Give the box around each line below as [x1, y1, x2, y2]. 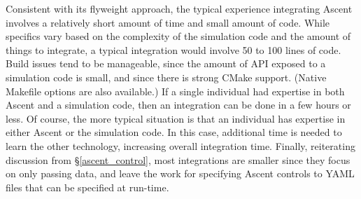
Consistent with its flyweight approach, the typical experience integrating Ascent [6, 1, 353, 15]
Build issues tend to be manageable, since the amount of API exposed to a [6, 56, 326, 71]
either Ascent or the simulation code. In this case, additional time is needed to [6, 125, 342, 139]
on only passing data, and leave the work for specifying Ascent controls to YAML [6, 166, 355, 181]
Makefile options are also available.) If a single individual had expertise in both [6, 83, 345, 98]
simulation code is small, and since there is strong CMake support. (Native [6, 69, 327, 84]
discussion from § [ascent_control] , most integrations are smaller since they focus [6, 152, 351, 167]
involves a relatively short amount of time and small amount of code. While [6, 15, 330, 29]
